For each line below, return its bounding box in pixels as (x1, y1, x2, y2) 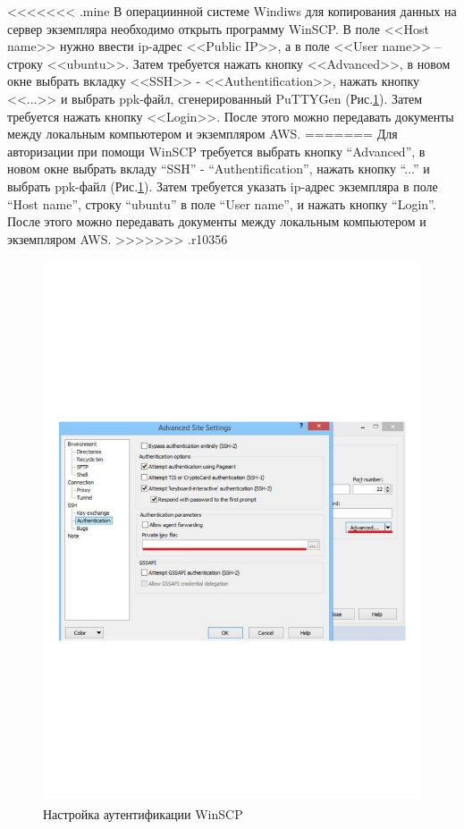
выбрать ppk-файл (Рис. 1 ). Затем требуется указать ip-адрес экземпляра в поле (7, 176, 438, 195)
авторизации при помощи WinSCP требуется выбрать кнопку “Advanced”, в (7, 141, 426, 160)
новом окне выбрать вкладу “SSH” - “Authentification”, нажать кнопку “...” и (7, 159, 430, 178)
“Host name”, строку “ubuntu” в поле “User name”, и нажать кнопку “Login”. (7, 194, 436, 213)
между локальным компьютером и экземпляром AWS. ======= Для (7, 124, 398, 143)
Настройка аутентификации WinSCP (43, 804, 243, 823)
